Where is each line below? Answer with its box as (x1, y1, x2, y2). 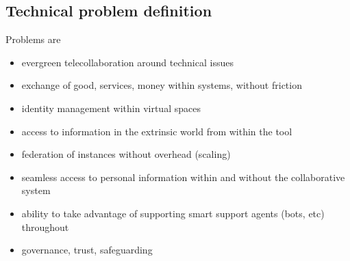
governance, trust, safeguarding (21, 243, 153, 257)
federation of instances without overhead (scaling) (21, 147, 231, 161)
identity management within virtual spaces (21, 100, 201, 115)
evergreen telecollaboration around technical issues (21, 55, 234, 69)
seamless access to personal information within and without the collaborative (21, 169, 345, 184)
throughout (21, 219, 69, 234)
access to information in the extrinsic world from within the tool (21, 124, 292, 138)
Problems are (5, 32, 61, 46)
